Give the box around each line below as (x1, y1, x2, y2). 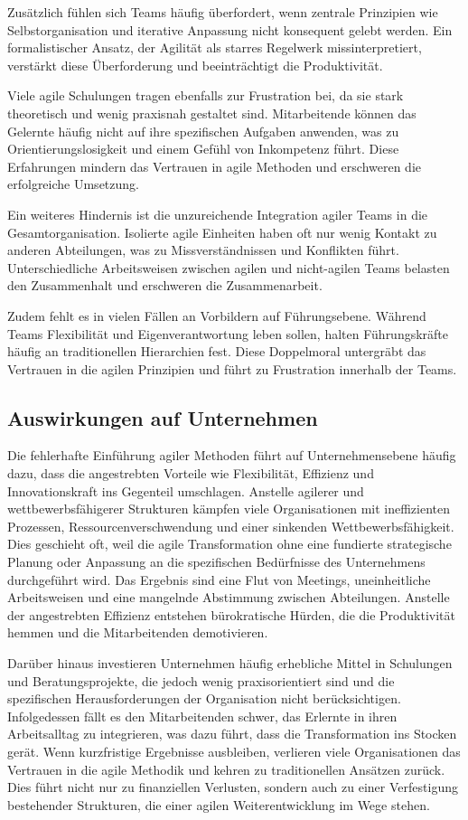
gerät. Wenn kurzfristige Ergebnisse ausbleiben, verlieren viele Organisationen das (7, 741, 461, 760)
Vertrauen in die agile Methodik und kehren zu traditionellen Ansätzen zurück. (7, 759, 445, 778)
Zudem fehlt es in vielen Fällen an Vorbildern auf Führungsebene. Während (7, 306, 426, 325)
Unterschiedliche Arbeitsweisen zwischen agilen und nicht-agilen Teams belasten (7, 258, 450, 277)
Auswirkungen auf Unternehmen (7, 403, 318, 431)
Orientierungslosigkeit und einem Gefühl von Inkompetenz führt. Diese (7, 139, 399, 158)
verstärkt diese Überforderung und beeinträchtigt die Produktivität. (7, 55, 383, 74)
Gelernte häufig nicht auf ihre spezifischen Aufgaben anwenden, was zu (7, 121, 399, 140)
